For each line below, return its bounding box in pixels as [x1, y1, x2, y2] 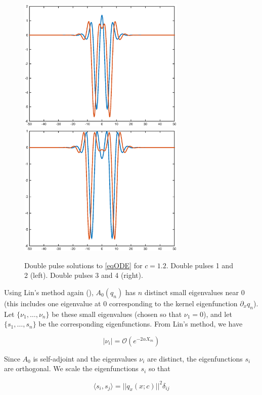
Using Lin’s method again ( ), [4, 286, 94, 297]
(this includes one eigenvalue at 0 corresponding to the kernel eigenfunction [4, 298, 238, 308]
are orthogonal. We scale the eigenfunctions [4, 363, 139, 374]
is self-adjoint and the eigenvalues [33, 353, 137, 364]
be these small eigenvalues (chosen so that [52, 308, 182, 319]
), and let [203, 308, 232, 319]
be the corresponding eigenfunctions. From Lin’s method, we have [38, 318, 243, 329]
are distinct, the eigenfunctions [147, 353, 243, 364]
